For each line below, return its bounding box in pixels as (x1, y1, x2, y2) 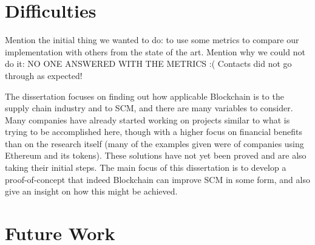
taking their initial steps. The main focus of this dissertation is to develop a (5, 161, 286, 174)
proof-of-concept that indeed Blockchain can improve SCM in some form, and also (5, 173, 310, 185)
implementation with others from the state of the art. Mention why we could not (5, 45, 305, 58)
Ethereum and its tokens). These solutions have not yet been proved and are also (5, 149, 307, 162)
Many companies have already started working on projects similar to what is (5, 113, 290, 126)
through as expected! (5, 69, 83, 81)
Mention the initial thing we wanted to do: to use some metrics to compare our (5, 33, 299, 46)
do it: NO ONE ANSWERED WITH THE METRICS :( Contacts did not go (5, 57, 292, 70)
